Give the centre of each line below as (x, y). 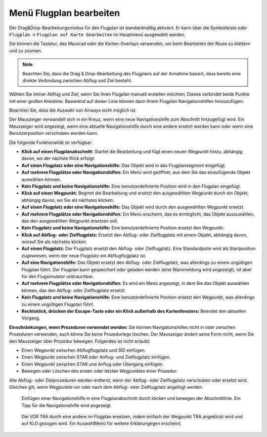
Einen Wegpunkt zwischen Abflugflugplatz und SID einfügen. (84, 350)
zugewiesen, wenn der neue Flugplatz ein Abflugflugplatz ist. (84, 255)
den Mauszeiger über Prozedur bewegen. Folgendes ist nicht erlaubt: (80, 341)
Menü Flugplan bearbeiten (65, 13)
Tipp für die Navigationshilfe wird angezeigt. (67, 405)
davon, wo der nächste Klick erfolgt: (58, 158)
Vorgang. (31, 318)
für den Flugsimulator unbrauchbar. (58, 277)
